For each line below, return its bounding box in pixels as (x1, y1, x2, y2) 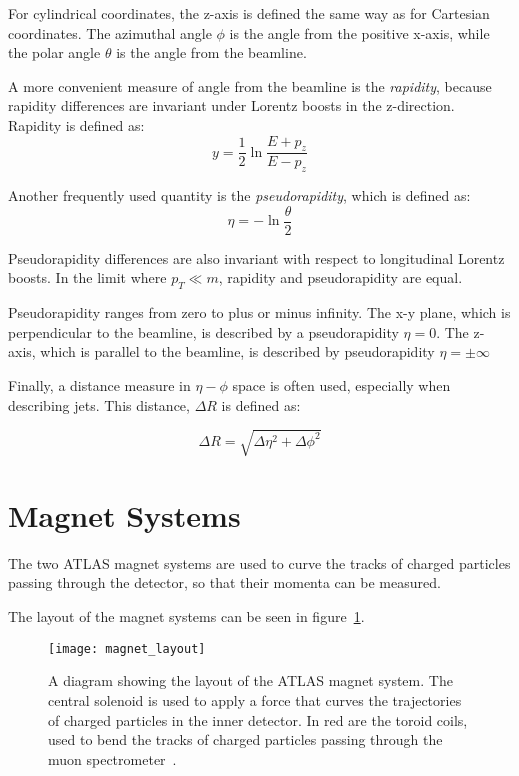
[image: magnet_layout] (48, 641, 206, 656)
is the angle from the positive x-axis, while (229, 22, 490, 43)
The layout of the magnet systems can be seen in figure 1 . (8, 606, 365, 627)
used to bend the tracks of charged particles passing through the (48, 729, 443, 750)
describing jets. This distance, (8, 394, 190, 415)
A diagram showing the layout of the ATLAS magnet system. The (48, 670, 453, 691)
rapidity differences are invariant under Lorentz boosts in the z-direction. (8, 95, 455, 116)
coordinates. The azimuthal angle (8, 22, 212, 43)
